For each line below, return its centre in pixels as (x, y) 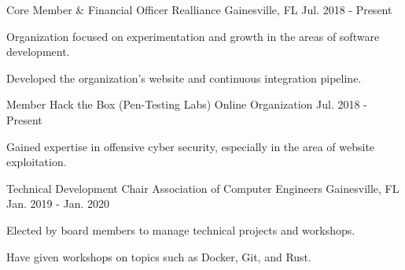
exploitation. (37, 162)
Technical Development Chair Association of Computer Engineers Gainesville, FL (203, 188)
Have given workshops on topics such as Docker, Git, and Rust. (159, 256)
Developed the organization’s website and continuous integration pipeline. (184, 78)
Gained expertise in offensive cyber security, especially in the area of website (191, 146)
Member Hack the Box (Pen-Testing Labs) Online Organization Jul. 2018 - (187, 104)
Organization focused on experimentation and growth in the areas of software (193, 36)
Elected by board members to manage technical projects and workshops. (181, 229)
